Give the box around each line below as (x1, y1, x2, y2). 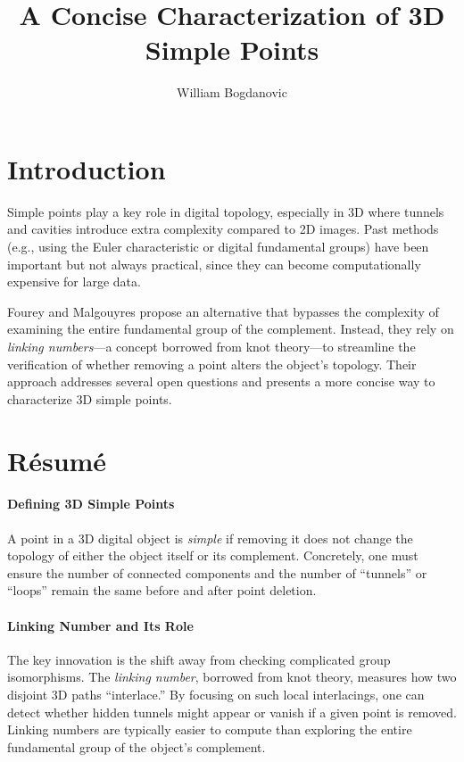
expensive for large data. (7, 272, 141, 291)
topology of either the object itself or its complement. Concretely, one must (7, 546, 418, 565)
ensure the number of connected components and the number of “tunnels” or (7, 563, 427, 582)
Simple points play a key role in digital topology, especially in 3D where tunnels (7, 202, 444, 220)
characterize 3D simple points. (7, 389, 172, 408)
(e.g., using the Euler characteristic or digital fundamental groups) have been (7, 237, 429, 256)
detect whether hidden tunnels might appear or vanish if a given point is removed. (7, 702, 458, 721)
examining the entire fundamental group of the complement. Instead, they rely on (7, 319, 454, 338)
